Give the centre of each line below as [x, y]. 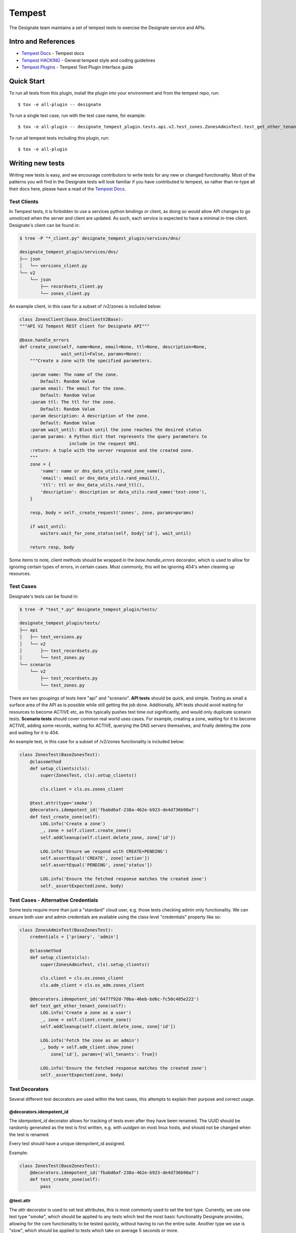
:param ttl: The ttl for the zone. [73, 402]
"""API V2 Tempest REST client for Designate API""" [85, 326]
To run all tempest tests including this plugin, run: [59, 138]
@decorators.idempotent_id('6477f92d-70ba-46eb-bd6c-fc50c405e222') [114, 999]
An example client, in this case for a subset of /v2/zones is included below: [85, 306]
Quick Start [27, 81]
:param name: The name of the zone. [74, 374]
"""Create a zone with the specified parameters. [91, 361]
